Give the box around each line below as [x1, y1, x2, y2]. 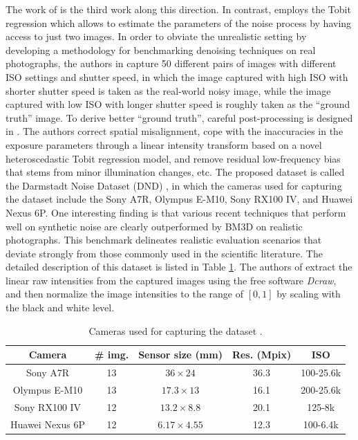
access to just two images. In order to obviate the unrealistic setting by [6, 29, 307, 44]
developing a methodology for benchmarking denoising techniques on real [6, 42, 316, 57]
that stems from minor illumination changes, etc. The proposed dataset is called [6, 165, 345, 179]
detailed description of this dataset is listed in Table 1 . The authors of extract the [6, 259, 352, 274]
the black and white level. [6, 300, 115, 315]
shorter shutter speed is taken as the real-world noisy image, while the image [6, 83, 331, 98]
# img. [94, 347, 129, 362]
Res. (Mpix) [232, 347, 292, 362]
